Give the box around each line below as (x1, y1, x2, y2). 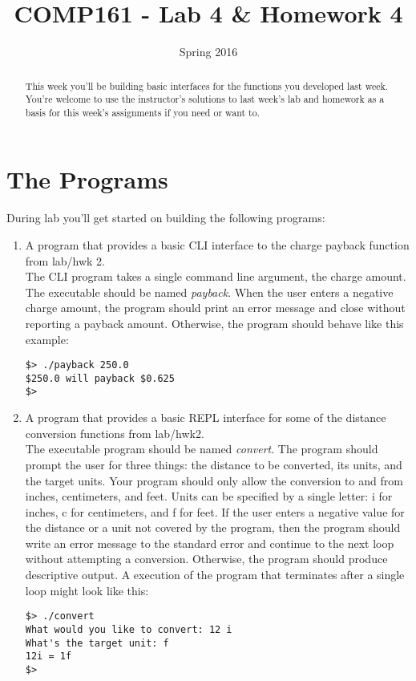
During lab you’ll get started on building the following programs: (6, 209, 325, 226)
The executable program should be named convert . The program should (25, 440, 378, 457)
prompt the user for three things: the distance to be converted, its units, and (25, 456, 402, 472)
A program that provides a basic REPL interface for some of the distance (25, 409, 386, 426)
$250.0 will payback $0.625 (25, 372, 175, 384)
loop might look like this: (25, 582, 149, 598)
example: (25, 330, 69, 347)
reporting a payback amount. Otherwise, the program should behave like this (25, 314, 404, 331)
